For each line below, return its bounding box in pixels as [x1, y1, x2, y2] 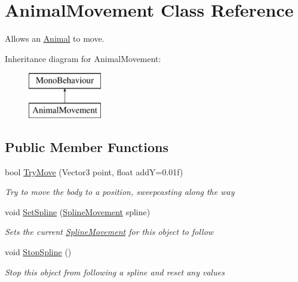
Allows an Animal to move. [5, 32, 105, 45]
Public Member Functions [5, 137, 168, 156]
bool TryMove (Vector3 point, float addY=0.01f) [5, 165, 183, 178]
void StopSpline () [5, 246, 72, 258]
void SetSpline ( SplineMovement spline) [5, 205, 150, 218]
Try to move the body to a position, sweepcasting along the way [5, 185, 235, 198]
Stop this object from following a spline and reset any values [5, 265, 225, 278]
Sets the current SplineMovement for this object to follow [5, 225, 214, 238]
